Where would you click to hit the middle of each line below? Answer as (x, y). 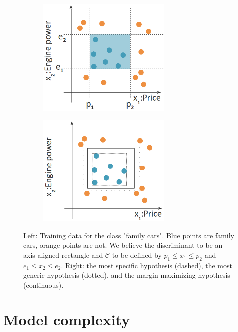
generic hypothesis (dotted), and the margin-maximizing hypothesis (127, 275)
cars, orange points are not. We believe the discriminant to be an (123, 245)
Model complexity (67, 319)
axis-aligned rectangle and (63, 254)
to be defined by (137, 254)
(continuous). (44, 284)
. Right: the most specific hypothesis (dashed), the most (146, 265)
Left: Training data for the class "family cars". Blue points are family (129, 235)
